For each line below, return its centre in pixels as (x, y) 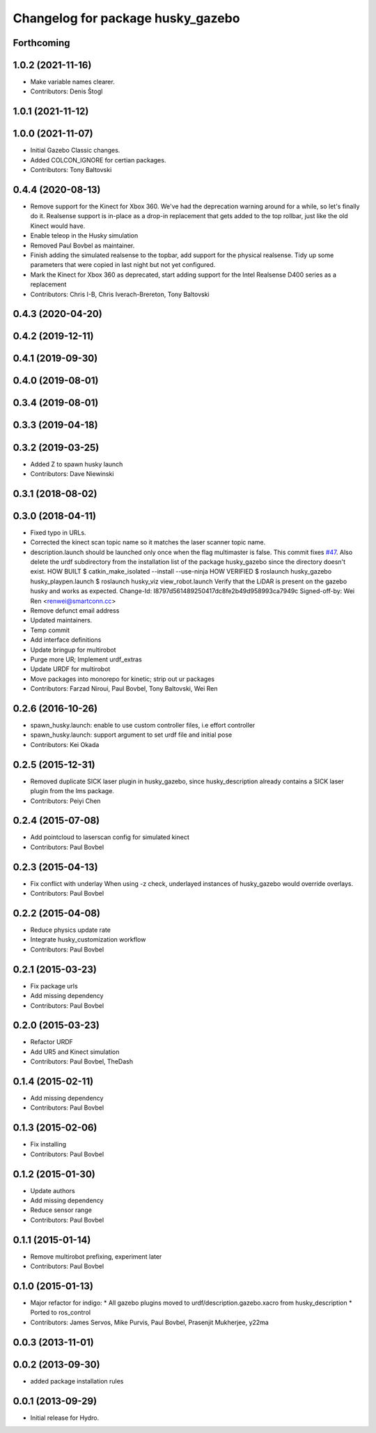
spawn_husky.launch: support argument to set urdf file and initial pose (131, 735)
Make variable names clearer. (72, 82)
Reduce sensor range (61, 1210)
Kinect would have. (58, 226)
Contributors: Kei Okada (65, 744)
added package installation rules (77, 1381)
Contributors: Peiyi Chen (65, 801)
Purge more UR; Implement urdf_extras (86, 659)
